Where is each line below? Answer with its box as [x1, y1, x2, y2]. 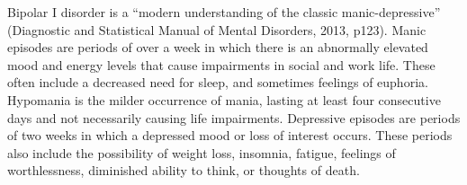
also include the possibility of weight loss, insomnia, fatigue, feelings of [7, 143, 396, 162]
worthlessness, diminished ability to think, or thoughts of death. [7, 161, 360, 180]
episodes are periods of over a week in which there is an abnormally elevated [7, 38, 428, 57]
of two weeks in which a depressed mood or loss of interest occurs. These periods [7, 126, 453, 145]
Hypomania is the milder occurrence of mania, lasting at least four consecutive [7, 90, 441, 109]
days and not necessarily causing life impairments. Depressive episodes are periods [7, 108, 461, 127]
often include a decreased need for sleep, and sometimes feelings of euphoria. [7, 73, 428, 92]
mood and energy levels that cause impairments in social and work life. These [7, 55, 436, 74]
